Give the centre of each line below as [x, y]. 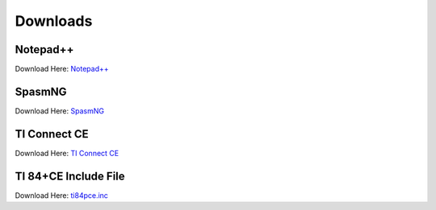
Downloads [54, 21]
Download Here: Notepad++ [62, 69]
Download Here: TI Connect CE [67, 153]
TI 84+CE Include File [70, 176]
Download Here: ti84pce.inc [62, 195]
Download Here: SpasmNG [60, 111]
